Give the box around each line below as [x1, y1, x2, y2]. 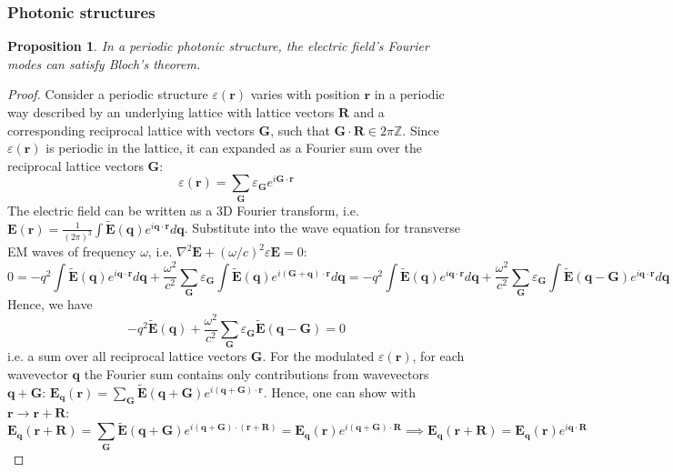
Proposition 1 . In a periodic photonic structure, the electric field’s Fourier [7, 36, 429, 55]
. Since [402, 120, 439, 139]
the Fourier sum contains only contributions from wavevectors [84, 365, 429, 383]
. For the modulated [262, 346, 375, 366]
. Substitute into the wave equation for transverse [184, 218, 460, 237]
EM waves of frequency [7, 242, 136, 261]
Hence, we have [7, 294, 93, 313]
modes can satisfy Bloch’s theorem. [7, 54, 201, 73]
